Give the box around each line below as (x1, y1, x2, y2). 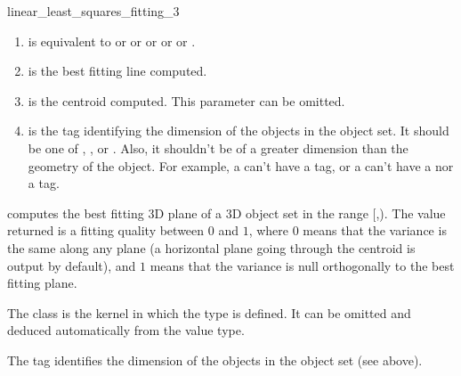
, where (248, 221, 289, 240)
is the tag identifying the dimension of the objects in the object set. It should (28, 121, 449, 140)
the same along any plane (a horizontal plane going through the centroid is (7, 238, 416, 257)
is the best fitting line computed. (28, 61, 207, 80)
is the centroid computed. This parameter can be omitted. (28, 91, 345, 110)
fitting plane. (7, 274, 77, 292)
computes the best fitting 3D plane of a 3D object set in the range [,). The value (7, 203, 446, 222)
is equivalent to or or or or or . (28, 31, 196, 50)
